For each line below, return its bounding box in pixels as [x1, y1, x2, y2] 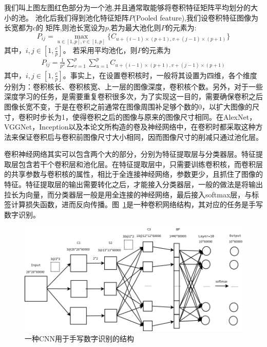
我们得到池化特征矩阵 [56, 12, 129, 23]
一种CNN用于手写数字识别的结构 [25, 333, 135, 343]
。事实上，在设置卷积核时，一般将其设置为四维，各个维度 [63, 69, 257, 80]
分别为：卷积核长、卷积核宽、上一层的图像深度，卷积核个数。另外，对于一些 [4, 81, 263, 92]
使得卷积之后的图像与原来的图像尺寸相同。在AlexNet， [72, 111, 257, 122]
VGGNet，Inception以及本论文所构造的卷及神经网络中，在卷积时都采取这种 [4, 121, 256, 132]
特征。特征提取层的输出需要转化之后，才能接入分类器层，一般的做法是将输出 [4, 179, 263, 190]
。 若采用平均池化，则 [63, 45, 138, 55]
